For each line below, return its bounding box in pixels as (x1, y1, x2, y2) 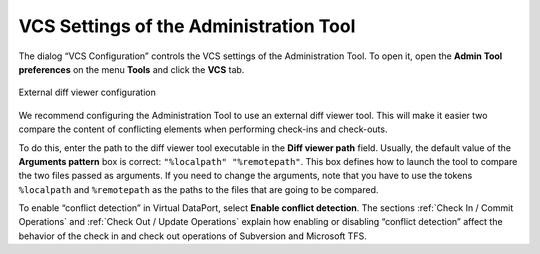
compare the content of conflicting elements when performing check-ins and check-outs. (18, 123, 388, 135)
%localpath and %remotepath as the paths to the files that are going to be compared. (18, 183, 379, 195)
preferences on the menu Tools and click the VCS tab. (18, 63, 245, 75)
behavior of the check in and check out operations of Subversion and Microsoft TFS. (18, 230, 367, 242)
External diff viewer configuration (18, 86, 157, 99)
